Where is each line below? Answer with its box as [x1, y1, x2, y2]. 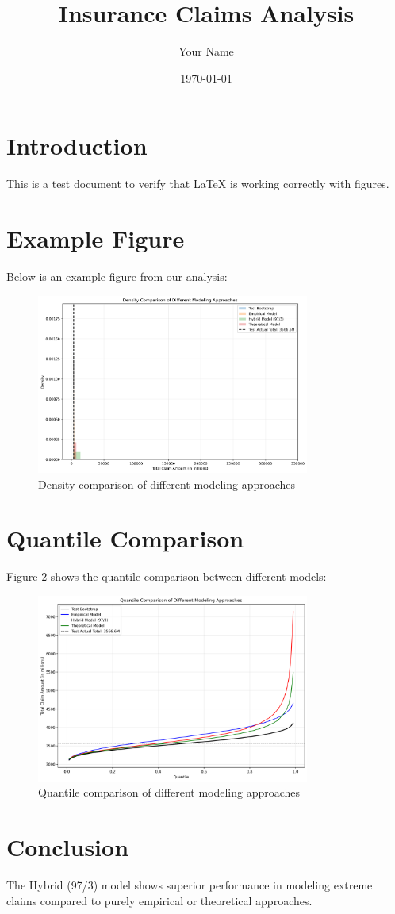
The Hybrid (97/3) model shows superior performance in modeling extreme [6, 877, 373, 893]
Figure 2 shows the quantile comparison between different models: [6, 568, 327, 585]
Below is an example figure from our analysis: [6, 267, 228, 284]
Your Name [178, 43, 234, 60]
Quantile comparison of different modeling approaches [38, 784, 301, 801]
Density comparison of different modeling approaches [38, 475, 296, 492]
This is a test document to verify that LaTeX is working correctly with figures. [6, 175, 389, 192]
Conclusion [6, 831, 129, 863]
